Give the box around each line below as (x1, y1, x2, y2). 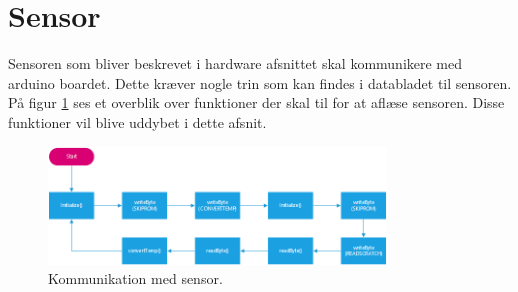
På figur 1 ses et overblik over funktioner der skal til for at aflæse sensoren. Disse (8, 92, 505, 113)
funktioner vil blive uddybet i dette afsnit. (8, 111, 267, 132)
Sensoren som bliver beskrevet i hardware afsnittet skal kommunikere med (8, 53, 463, 74)
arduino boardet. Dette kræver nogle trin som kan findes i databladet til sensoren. (8, 72, 512, 93)
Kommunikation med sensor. (48, 268, 223, 289)
